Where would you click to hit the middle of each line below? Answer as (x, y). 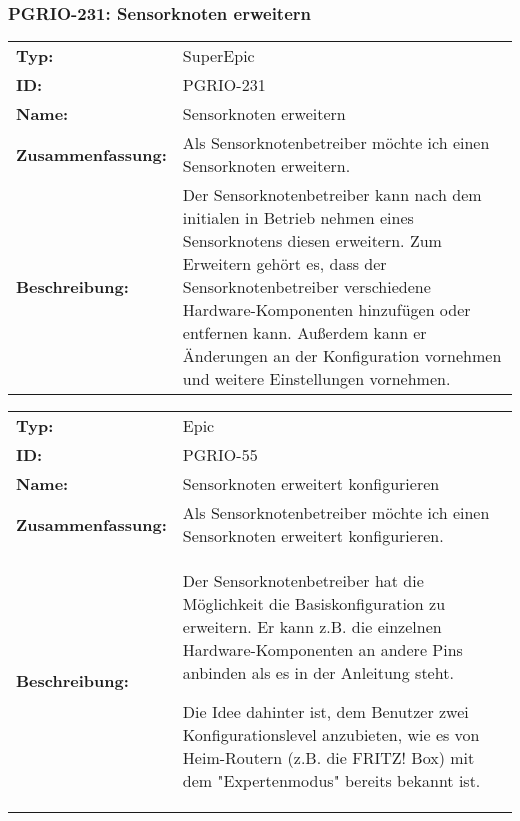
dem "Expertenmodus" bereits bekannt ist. (331, 781)
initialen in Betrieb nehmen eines (298, 218)
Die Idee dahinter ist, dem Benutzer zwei (325, 712)
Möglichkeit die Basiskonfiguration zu (314, 604)
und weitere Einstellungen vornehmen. (316, 379)
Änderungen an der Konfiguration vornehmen (342, 356)
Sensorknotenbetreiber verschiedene (306, 287)
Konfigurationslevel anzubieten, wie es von (331, 735)
